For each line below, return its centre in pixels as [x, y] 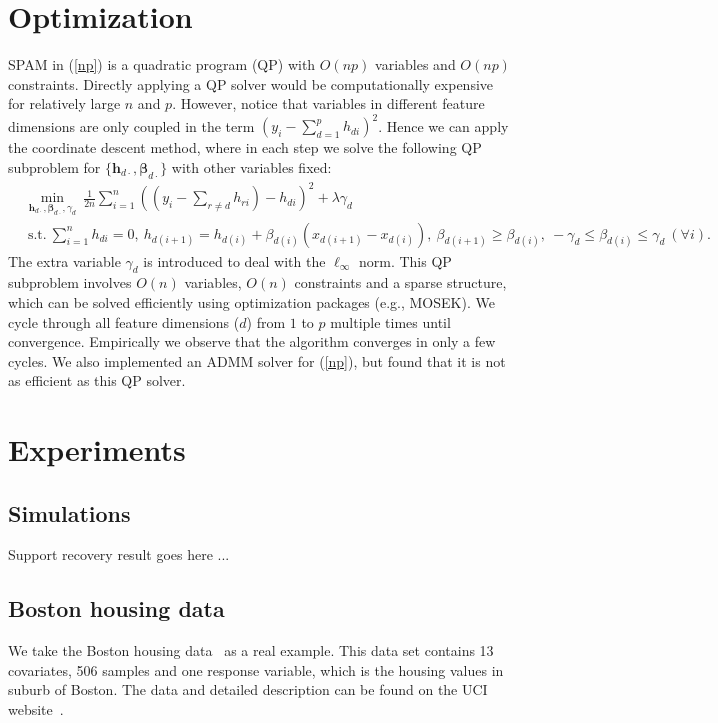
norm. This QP [405, 260]
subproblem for [54, 167]
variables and [415, 64]
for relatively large [64, 103]
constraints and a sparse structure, [400, 282]
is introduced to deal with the [234, 260]
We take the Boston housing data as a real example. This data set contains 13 [251, 650]
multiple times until [390, 321]
